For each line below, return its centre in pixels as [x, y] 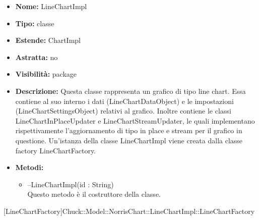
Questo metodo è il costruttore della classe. [94, 194]
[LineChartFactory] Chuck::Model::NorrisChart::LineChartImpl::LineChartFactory [129, 211]
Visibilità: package [46, 74]
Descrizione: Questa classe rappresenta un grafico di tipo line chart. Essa [131, 91]
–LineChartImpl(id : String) [71, 184]
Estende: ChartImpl [48, 40]
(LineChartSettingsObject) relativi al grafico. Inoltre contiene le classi [123, 111]
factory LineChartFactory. [56, 150]
